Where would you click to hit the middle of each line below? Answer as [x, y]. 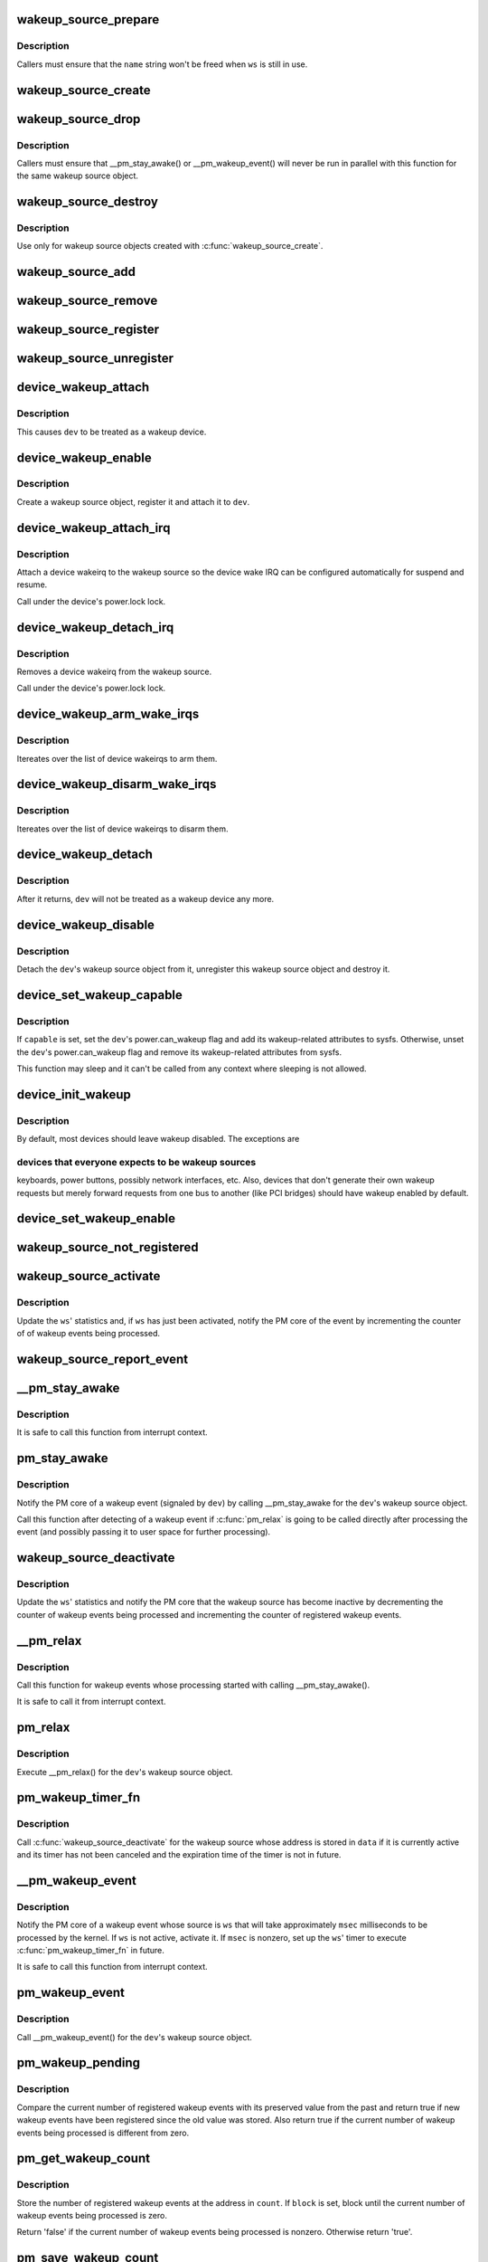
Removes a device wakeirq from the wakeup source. [114, 671]
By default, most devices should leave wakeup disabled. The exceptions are [158, 1139]
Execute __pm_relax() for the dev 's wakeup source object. [125, 1772]
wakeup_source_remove [87, 301]
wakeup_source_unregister [95, 359]
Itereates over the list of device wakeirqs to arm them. [117, 758]
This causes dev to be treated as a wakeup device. [112, 432]
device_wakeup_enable [84, 457]
